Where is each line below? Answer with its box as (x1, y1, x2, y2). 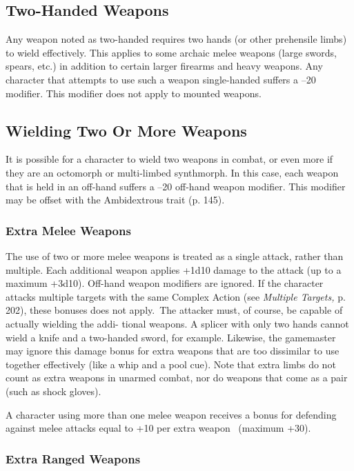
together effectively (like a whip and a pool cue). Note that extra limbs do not (6, 357, 336, 371)
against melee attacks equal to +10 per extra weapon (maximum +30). (6, 421, 311, 435)
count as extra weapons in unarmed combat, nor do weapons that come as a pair (6, 370, 348, 385)
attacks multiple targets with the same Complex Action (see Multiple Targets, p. (6, 289, 346, 303)
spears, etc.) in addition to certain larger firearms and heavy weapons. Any (6, 59, 323, 73)
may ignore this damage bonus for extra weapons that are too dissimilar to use (6, 343, 340, 358)
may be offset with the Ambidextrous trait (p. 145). (6, 192, 225, 207)
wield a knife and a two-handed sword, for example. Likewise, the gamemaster (6, 330, 336, 344)
